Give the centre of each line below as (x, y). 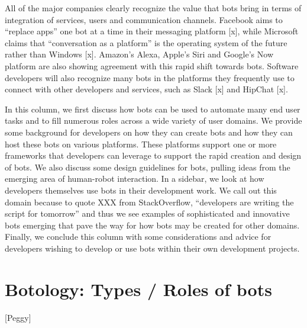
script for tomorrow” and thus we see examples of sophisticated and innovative (147, 213)
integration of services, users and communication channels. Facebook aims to (144, 19)
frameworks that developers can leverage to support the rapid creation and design (153, 155)
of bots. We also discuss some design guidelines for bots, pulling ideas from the (148, 167)
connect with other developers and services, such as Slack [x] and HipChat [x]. (146, 89)
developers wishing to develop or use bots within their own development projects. (152, 248)
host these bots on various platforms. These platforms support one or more (141, 144)
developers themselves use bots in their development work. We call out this (141, 190)
